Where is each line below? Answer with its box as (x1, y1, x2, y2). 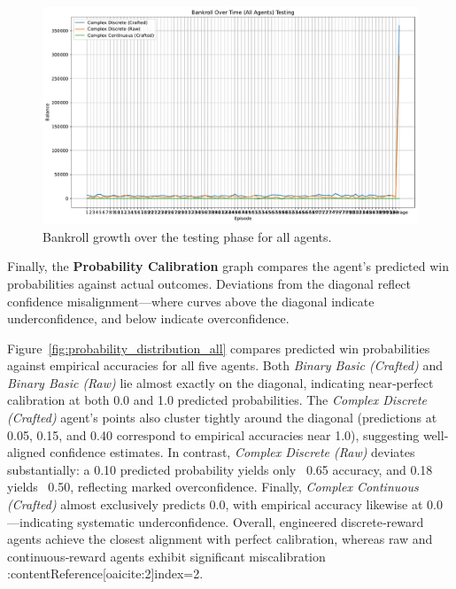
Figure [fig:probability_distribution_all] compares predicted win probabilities (7, 338, 430, 357)
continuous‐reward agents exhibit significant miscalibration (7, 546, 326, 565)
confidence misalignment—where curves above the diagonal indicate (7, 291, 375, 310)
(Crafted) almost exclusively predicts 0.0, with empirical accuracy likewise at (7, 495, 423, 514)
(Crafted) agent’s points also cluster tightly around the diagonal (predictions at (7, 408, 437, 427)
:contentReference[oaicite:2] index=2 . (7, 564, 204, 583)
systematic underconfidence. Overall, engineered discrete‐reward (77, 512, 424, 531)
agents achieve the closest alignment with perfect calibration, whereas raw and (7, 530, 433, 548)
